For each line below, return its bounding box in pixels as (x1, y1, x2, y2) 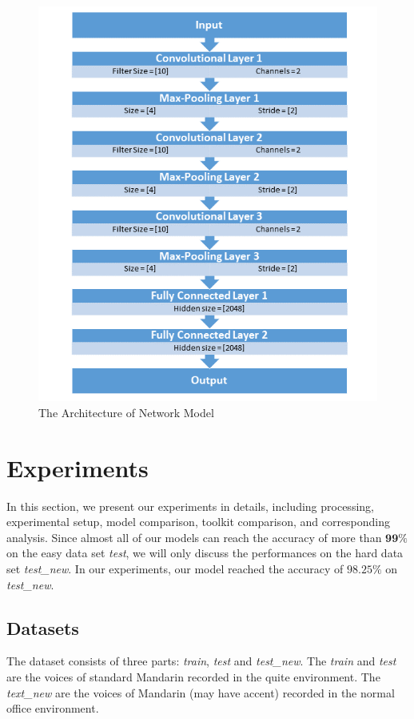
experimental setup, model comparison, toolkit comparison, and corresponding (6, 513, 391, 530)
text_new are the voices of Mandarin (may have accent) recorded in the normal (6, 684, 395, 701)
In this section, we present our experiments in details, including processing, (6, 497, 374, 514)
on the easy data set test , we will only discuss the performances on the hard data (6, 544, 404, 561)
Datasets (6, 615, 79, 640)
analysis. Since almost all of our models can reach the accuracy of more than (6, 528, 382, 545)
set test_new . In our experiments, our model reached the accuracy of (6, 560, 344, 576)
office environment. (6, 700, 99, 717)
